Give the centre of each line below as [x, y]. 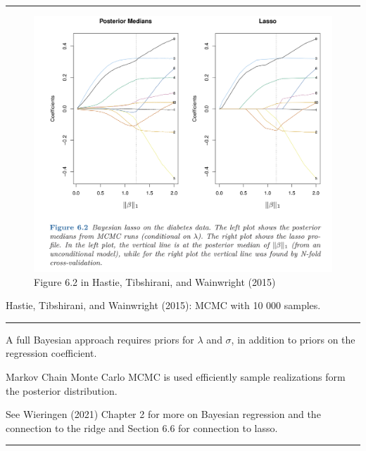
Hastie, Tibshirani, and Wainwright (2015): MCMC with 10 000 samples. [163, 305]
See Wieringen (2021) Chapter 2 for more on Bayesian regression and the [163, 414]
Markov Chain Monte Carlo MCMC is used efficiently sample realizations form [176, 376]
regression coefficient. [51, 353]
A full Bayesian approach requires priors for [100, 339]
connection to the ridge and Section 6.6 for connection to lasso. [142, 427]
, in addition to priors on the [293, 339]
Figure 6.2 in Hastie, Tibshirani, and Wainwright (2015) [155, 281]
